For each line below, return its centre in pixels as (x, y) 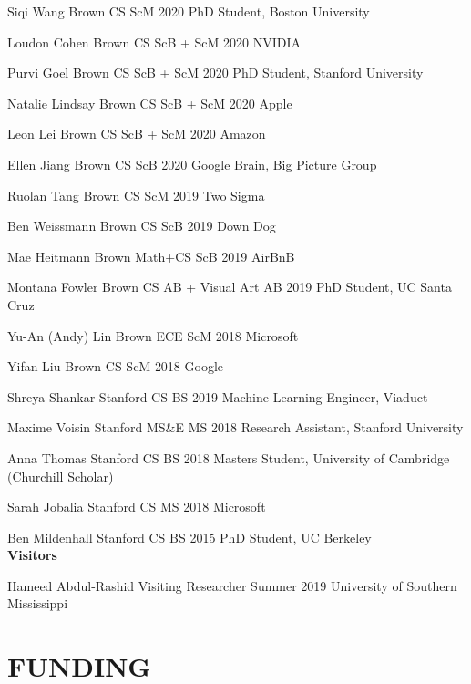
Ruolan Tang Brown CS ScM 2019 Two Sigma (136, 195)
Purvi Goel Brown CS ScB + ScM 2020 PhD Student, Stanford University (215, 73)
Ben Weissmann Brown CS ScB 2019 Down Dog (142, 226)
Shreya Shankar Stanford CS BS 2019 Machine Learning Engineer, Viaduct (218, 396)
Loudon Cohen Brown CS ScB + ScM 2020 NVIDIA (154, 41)
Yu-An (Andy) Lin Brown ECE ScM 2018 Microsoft (153, 335)
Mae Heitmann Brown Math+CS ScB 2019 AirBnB (151, 256)
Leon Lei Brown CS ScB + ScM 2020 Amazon (137, 134)
